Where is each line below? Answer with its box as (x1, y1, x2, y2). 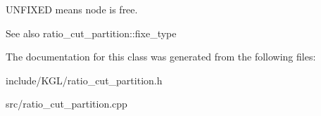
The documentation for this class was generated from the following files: (6, 49, 316, 64)
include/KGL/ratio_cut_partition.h (6, 72, 163, 87)
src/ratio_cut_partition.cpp (6, 96, 127, 111)
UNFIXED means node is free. (6, 2, 138, 16)
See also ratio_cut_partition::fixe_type (6, 25, 177, 40)
